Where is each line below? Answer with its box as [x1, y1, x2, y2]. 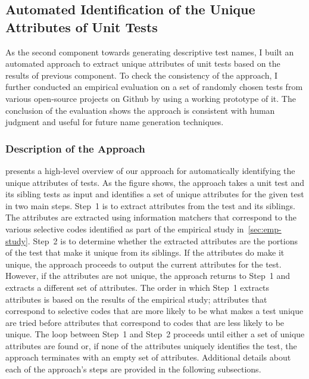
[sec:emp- [248, 222, 282, 235]
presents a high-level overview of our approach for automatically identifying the [5, 164, 295, 176]
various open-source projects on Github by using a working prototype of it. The [5, 92, 296, 104]
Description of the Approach [5, 141, 145, 156]
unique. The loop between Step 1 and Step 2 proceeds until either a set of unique [5, 328, 305, 340]
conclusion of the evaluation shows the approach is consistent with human [5, 104, 275, 116]
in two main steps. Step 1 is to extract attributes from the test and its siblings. [5, 199, 295, 212]
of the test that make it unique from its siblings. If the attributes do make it [5, 246, 285, 259]
